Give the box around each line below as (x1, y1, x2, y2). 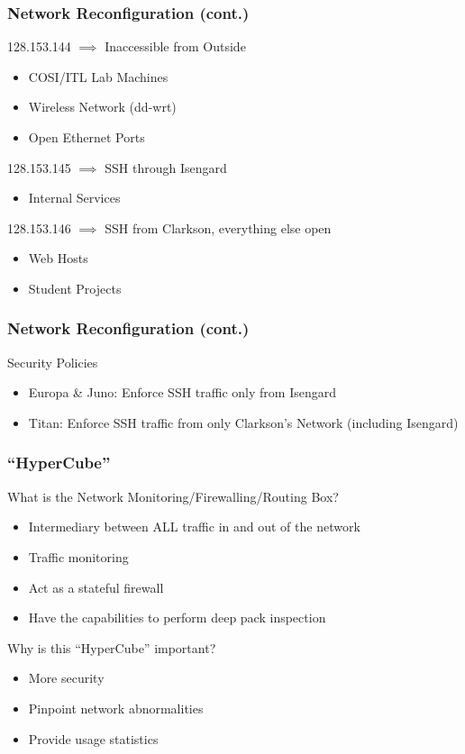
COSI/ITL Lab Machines (28, 67, 169, 86)
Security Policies (7, 352, 98, 371)
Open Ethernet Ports (28, 128, 145, 146)
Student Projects (28, 278, 122, 297)
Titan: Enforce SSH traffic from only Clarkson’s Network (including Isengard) (28, 413, 459, 432)
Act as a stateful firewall (28, 577, 164, 596)
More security (28, 668, 105, 687)
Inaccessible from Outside (105, 37, 246, 56)
